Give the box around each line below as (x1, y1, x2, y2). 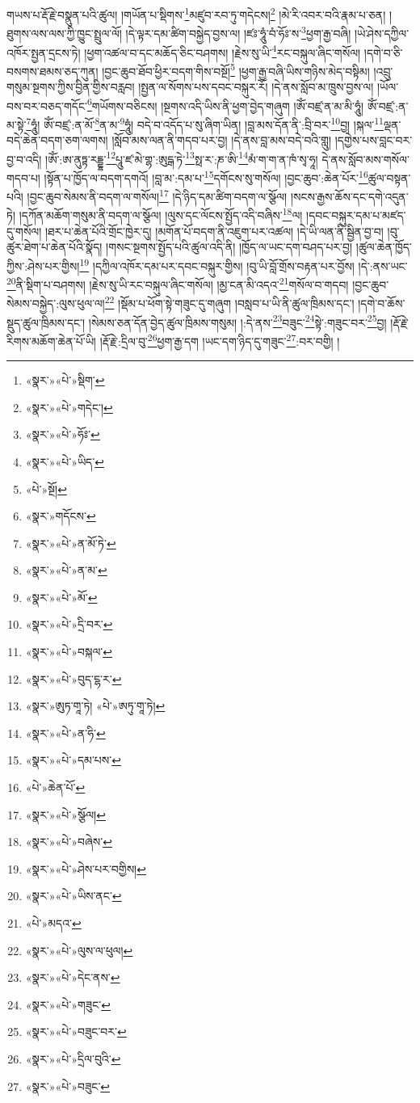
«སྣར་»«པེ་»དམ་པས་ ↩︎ (25, 751, 121, 768)
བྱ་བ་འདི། (6, 150, 42, 167)
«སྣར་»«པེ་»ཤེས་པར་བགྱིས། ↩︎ (25, 860, 146, 877)
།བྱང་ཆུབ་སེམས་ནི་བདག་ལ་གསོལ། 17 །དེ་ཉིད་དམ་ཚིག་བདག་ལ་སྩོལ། (27, 186, 288, 204)
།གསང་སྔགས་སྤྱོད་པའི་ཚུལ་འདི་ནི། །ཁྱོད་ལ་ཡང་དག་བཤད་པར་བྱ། (106, 238, 353, 255)
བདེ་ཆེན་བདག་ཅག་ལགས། (6, 132, 108, 149)
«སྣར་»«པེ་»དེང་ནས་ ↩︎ (25, 969, 120, 986)
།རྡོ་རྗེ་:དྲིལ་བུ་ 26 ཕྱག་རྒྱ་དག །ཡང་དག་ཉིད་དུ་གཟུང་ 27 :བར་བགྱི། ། (99, 330, 340, 349)
